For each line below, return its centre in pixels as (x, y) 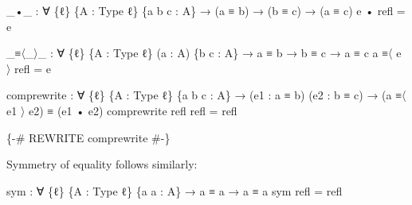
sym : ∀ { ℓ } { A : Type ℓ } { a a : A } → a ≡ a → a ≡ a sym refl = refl (175, 190)
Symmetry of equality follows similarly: (102, 164)
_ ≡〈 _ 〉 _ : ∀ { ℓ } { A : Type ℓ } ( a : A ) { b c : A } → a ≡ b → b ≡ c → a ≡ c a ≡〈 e (204, 53)
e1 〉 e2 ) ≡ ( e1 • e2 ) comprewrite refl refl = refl (122, 110)
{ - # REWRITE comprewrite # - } (88, 137)
